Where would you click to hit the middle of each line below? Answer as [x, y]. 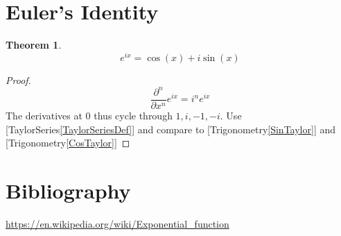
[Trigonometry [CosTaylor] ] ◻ [68, 143]
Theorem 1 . [34, 45]
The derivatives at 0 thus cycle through [89, 115]
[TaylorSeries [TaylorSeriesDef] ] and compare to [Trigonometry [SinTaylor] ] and [170, 129]
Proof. [18, 79]
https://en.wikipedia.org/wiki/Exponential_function [117, 223]
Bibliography [68, 190]
